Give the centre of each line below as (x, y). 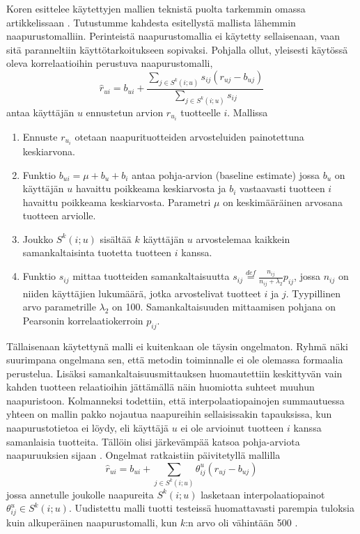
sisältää (116, 238)
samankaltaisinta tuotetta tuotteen (97, 252)
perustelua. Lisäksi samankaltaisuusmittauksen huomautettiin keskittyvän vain (174, 373)
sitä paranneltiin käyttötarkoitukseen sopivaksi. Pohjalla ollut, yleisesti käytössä (177, 49)
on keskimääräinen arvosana (283, 202)
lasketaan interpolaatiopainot (263, 494)
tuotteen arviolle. (59, 215)
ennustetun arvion (125, 112)
